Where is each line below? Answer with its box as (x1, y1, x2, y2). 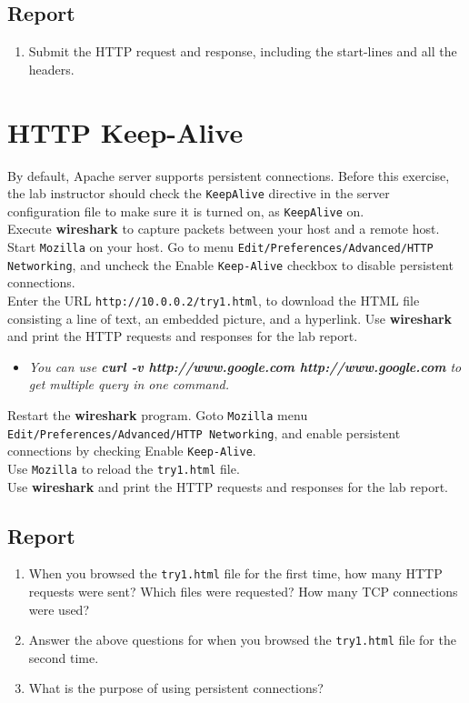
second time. (28, 648, 99, 667)
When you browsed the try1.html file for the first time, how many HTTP (28, 564, 443, 583)
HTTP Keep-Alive (7, 113, 244, 150)
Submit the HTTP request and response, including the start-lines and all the (28, 42, 457, 61)
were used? (28, 599, 90, 618)
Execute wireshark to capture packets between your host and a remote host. (7, 219, 440, 238)
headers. (28, 59, 75, 78)
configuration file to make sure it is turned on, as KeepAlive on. (7, 201, 364, 220)
